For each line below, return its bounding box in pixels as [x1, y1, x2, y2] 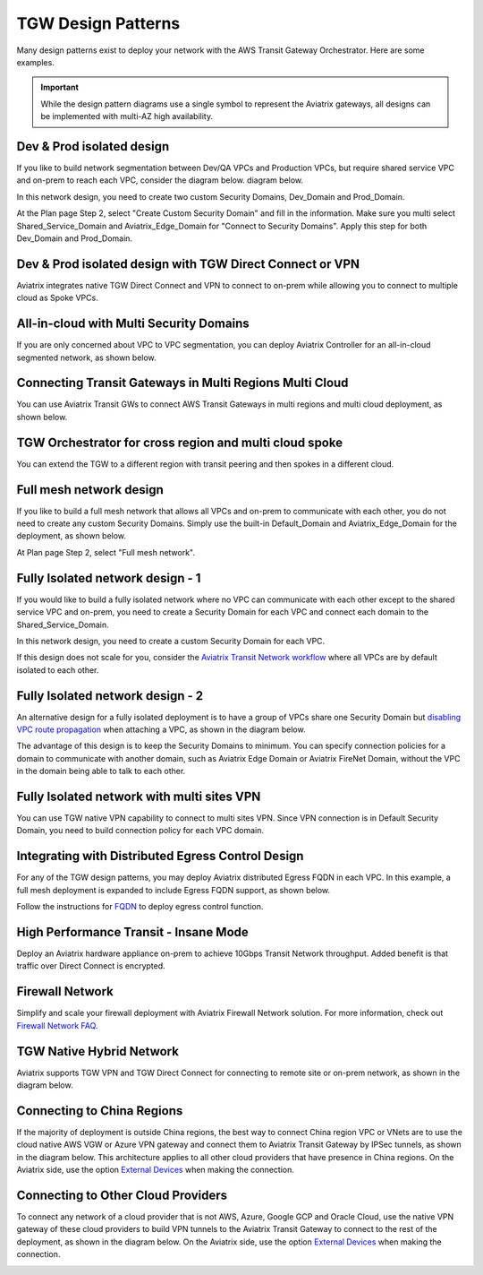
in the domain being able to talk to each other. [16, 766, 186, 777]
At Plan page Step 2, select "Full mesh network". [16, 547, 196, 557]
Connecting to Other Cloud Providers [16, 1187, 228, 1202]
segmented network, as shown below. [16, 352, 157, 363]
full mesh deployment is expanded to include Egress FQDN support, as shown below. [16, 884, 331, 895]
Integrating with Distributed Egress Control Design [16, 849, 304, 864]
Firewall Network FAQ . [16, 1020, 98, 1030]
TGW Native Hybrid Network [16, 1044, 179, 1059]
